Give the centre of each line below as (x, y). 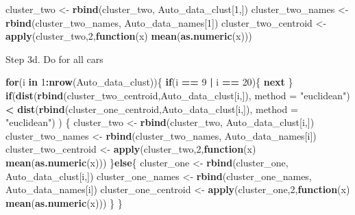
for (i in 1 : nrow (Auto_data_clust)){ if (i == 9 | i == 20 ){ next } (149, 82)
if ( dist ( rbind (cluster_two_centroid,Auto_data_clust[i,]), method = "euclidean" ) (178, 95)
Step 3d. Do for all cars (54, 59)
